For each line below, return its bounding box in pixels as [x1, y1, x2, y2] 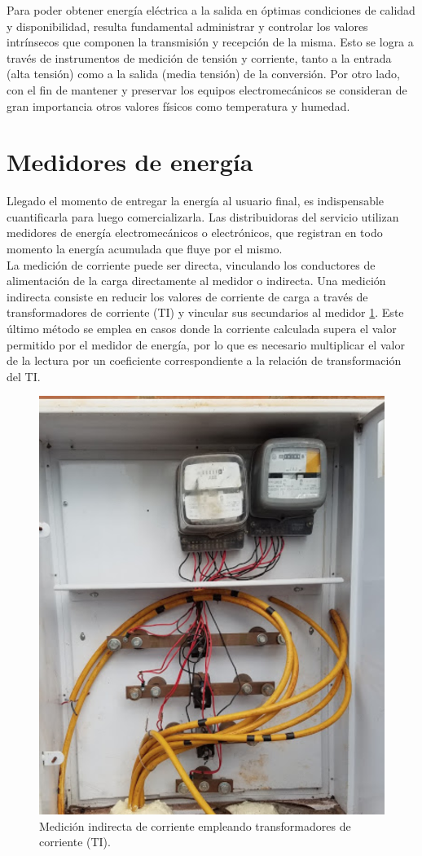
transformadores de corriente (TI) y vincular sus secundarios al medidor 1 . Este [7, 304, 404, 321]
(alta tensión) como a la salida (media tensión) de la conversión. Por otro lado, [7, 65, 400, 82]
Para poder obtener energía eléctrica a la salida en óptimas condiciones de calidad [7, 2, 415, 18]
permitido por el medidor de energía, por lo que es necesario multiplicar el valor [7, 336, 405, 353]
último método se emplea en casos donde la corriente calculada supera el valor [7, 320, 397, 337]
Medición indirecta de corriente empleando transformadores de [39, 817, 351, 834]
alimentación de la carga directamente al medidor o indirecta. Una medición [7, 272, 386, 289]
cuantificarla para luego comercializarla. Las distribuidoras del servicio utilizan [7, 208, 399, 225]
